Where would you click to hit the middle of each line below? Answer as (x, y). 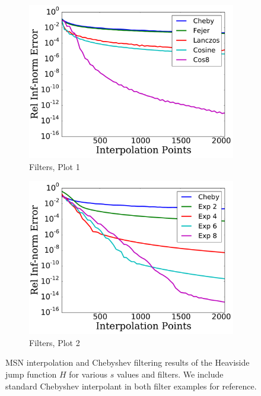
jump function (31, 374)
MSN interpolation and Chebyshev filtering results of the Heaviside (128, 362)
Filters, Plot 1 (55, 166)
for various (88, 374)
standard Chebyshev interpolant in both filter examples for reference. (131, 386)
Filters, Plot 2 (55, 342)
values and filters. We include (170, 374)
